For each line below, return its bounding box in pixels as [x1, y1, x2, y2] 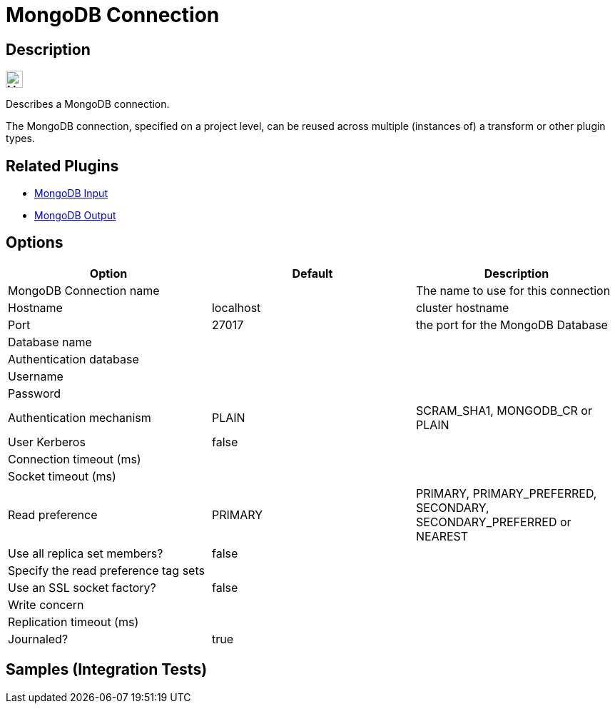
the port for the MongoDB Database [415, 317, 608, 332]
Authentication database [8, 351, 139, 366]
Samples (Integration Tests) [6, 660, 208, 679]
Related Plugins [6, 156, 119, 175]
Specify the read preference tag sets [8, 563, 205, 578]
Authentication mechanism [8, 410, 151, 425]
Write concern [8, 597, 84, 612]
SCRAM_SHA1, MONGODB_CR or [415, 403, 592, 418]
